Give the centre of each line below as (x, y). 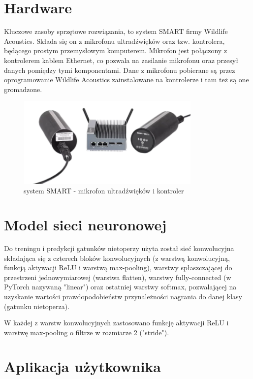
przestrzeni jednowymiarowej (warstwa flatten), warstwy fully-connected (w (118, 277)
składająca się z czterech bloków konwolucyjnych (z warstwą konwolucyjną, (117, 258)
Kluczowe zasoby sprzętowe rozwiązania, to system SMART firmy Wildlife (116, 31)
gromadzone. (23, 89)
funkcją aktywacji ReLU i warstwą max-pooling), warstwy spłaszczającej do (118, 268)
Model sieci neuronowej (85, 225)
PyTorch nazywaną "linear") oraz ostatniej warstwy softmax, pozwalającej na (120, 287)
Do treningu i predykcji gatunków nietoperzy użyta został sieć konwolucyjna (119, 248)
